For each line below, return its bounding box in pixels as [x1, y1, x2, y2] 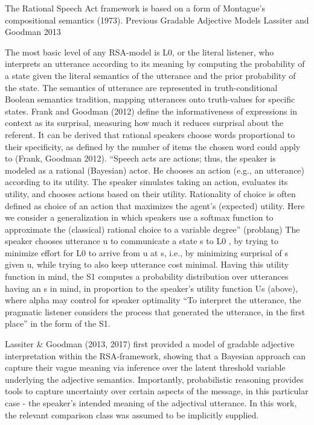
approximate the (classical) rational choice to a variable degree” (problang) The [5, 222, 300, 235]
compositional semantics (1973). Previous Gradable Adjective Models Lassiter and [5, 13, 309, 26]
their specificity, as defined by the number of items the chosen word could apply [5, 140, 301, 153]
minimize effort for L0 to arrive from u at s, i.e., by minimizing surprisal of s [5, 246, 288, 259]
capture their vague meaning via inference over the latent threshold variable [5, 361, 286, 374]
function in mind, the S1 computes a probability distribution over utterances [5, 270, 289, 283]
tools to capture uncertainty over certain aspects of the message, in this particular [5, 385, 309, 397]
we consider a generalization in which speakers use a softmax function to [5, 211, 274, 224]
